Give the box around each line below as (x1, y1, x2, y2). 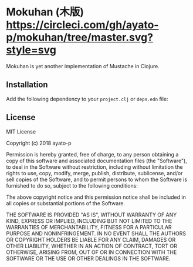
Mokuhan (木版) (6, 5, 84, 19)
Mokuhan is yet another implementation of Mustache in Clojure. (6, 62, 160, 69)
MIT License (6, 128, 36, 135)
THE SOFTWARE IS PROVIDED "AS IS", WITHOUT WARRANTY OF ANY (6, 211, 177, 218)
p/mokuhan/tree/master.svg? (6, 31, 154, 44)
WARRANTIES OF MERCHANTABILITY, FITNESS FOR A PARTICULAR (6, 223, 172, 231)
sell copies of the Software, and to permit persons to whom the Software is (6, 176, 188, 183)
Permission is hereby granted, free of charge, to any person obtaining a (6, 151, 179, 158)
